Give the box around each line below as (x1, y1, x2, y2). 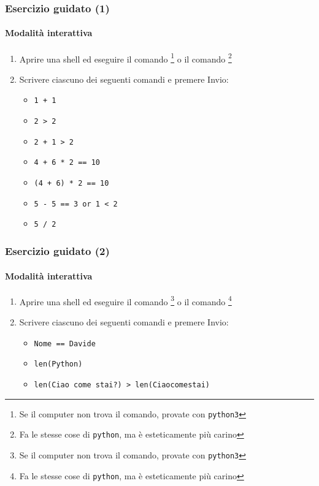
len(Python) (34, 360, 83, 369)
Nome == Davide (34, 339, 96, 348)
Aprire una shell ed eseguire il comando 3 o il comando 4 (19, 293, 232, 308)
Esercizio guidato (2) (5, 243, 110, 258)
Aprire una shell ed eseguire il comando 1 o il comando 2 (19, 50, 232, 65)
